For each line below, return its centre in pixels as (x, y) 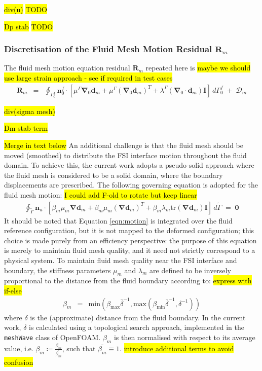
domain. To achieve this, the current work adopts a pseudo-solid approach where (129, 165)
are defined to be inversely (190, 270)
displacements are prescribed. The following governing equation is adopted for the (131, 185)
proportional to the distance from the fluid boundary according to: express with (128, 281)
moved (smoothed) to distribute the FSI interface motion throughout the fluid (125, 155)
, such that (79, 348)
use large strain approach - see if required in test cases (88, 78)
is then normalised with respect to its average (184, 337)
